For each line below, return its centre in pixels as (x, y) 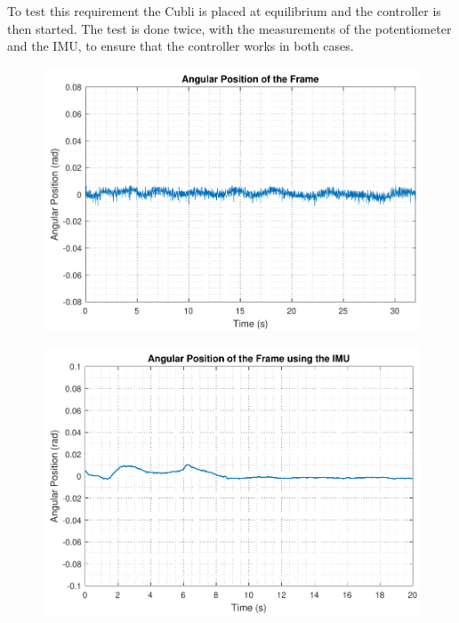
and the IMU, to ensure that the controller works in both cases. (181, 46)
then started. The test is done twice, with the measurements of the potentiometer (229, 28)
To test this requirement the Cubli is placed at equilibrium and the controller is (224, 11)
